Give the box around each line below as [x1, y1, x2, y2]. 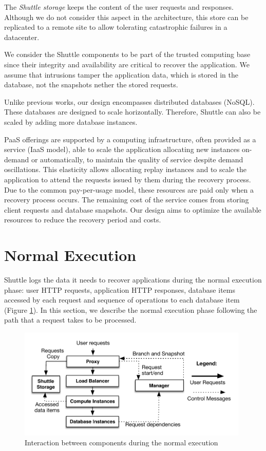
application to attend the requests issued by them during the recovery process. [4, 174, 251, 184]
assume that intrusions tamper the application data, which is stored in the [4, 69, 238, 80]
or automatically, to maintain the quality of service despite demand [31, 154, 243, 164]
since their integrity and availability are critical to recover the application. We [4, 59, 250, 69]
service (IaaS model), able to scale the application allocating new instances [4, 144, 240, 155]
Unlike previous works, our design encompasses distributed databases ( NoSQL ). [4, 96, 255, 107]
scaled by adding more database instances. [4, 116, 138, 127]
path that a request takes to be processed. [4, 314, 137, 325]
